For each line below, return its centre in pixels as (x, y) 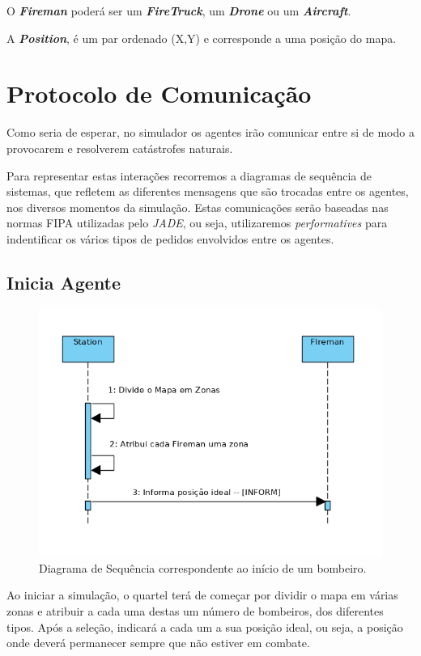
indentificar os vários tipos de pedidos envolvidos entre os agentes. (170, 238)
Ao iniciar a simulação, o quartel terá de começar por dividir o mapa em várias (202, 595)
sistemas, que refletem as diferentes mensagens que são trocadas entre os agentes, (208, 191)
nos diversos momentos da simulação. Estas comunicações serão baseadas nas (198, 207)
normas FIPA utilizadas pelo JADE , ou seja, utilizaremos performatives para (197, 223)
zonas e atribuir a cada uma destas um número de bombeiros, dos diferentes (195, 610)
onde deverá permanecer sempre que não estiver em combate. (158, 643)
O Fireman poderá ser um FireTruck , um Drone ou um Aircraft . (179, 11)
